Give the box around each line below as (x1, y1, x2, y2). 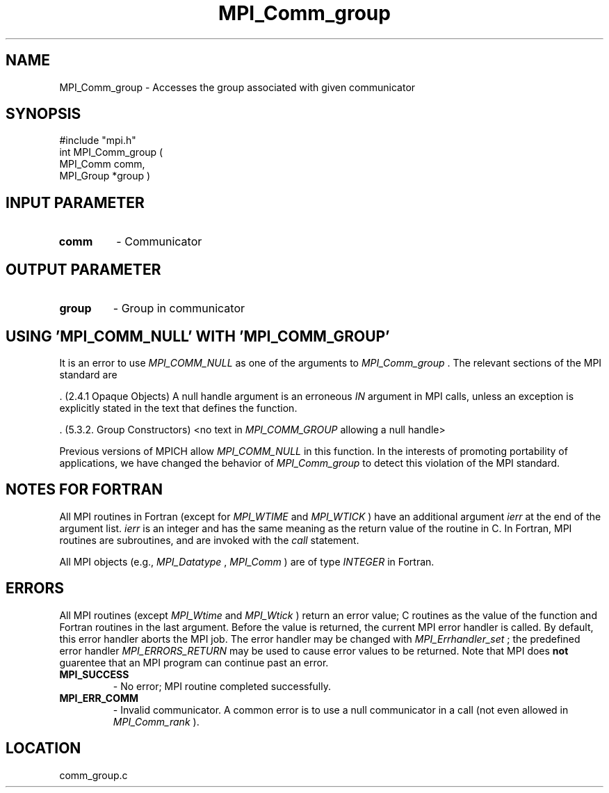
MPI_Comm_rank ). (113, 715, 200, 728)
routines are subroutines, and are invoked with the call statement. (59, 534, 359, 546)
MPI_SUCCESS (59, 668, 129, 680)
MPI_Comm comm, (59, 158, 145, 170)
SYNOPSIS (6, 105, 81, 123)
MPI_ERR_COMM (59, 691, 139, 704)
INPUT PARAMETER (6, 193, 145, 211)
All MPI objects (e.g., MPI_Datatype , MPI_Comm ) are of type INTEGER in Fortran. (59, 555, 435, 568)
